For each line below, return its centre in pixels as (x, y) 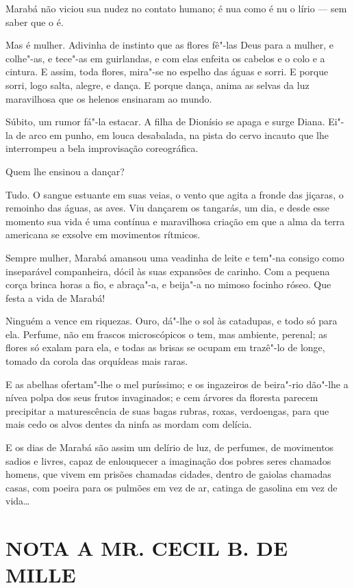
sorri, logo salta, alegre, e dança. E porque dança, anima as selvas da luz (157, 85)
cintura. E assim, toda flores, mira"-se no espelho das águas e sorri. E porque (167, 72)
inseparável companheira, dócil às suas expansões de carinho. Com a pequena (168, 271)
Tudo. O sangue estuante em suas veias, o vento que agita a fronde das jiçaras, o (175, 194)
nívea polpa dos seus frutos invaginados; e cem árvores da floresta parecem (162, 397)
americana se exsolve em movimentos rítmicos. (103, 234)
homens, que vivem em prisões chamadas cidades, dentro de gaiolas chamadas (168, 474)
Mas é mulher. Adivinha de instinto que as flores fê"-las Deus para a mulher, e (169, 45)
